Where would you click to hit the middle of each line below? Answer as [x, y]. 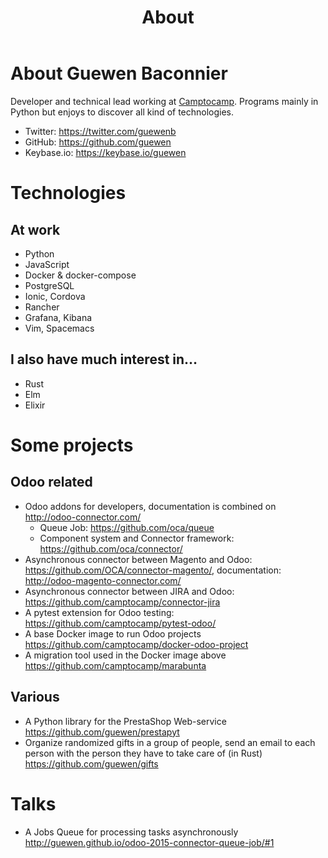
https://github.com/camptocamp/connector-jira [122, 602]
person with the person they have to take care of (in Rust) [143, 753]
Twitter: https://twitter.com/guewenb [100, 131]
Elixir [35, 405]
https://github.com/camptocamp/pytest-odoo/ [120, 623]
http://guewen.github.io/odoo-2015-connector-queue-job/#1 [149, 842]
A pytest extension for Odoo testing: [99, 612]
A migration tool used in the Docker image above [125, 655]
